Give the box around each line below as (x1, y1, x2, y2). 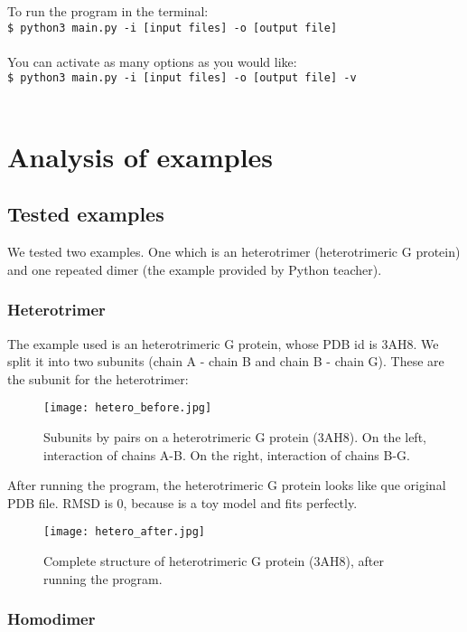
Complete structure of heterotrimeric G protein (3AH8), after (43, 552, 384, 571)
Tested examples (7, 200, 164, 228)
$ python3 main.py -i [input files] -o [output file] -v (7, 71, 357, 85)
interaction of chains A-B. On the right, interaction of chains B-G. (43, 445, 410, 464)
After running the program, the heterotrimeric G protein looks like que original (7, 476, 446, 495)
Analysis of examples (7, 137, 274, 175)
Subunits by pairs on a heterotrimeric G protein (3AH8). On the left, (43, 428, 426, 447)
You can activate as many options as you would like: (7, 52, 297, 71)
